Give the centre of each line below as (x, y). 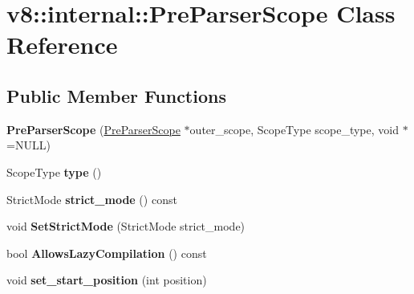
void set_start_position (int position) (107, 280)
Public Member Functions (116, 95)
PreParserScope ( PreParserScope (93, 129)
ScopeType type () (54, 171)
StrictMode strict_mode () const (92, 199)
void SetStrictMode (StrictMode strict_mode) (126, 226)
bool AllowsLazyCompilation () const (107, 253)
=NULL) (28, 145)
